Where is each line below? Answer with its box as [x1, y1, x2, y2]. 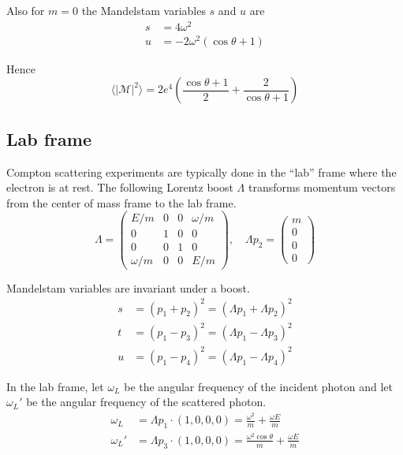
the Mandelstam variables [81, 2, 206, 18]
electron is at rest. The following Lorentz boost [6, 179, 233, 196]
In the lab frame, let [6, 378, 104, 394]
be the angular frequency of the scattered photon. [26, 393, 267, 410]
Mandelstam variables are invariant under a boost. [6, 279, 250, 296]
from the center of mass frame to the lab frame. [6, 194, 237, 211]
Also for [6, 2, 45, 18]
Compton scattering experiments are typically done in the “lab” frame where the [6, 163, 397, 180]
